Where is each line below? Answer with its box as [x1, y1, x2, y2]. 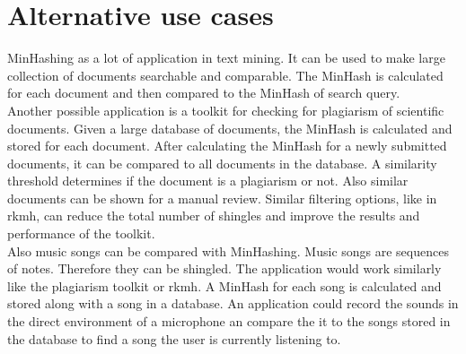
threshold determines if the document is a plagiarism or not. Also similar [7, 171, 409, 190]
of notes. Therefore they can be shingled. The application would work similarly [7, 259, 442, 278]
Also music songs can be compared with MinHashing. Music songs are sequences [7, 241, 449, 260]
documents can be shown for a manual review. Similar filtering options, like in [7, 188, 437, 207]
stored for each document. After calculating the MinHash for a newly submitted [7, 136, 447, 155]
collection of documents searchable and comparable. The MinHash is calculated [7, 65, 444, 84]
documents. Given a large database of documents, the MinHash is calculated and [7, 118, 453, 137]
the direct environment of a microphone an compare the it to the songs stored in [7, 312, 451, 331]
